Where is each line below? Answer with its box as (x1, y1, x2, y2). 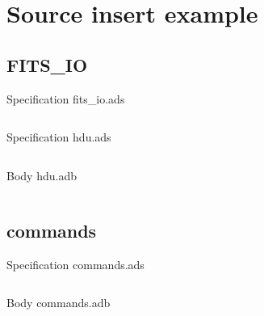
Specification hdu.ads (6, 129, 111, 145)
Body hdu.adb (6, 166, 77, 183)
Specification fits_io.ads (6, 90, 125, 107)
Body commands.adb (6, 294, 111, 311)
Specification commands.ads (6, 255, 145, 272)
